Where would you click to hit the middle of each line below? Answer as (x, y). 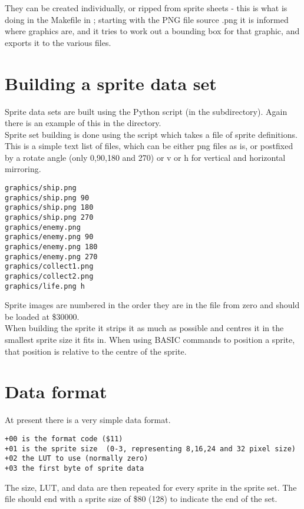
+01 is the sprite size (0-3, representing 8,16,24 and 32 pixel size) (150, 449)
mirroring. (23, 169)
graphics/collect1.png (49, 267)
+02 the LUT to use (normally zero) (77, 459)
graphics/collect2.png (49, 276)
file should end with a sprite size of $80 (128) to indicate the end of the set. (141, 499)
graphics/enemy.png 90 (49, 237)
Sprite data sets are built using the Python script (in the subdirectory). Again (146, 111)
